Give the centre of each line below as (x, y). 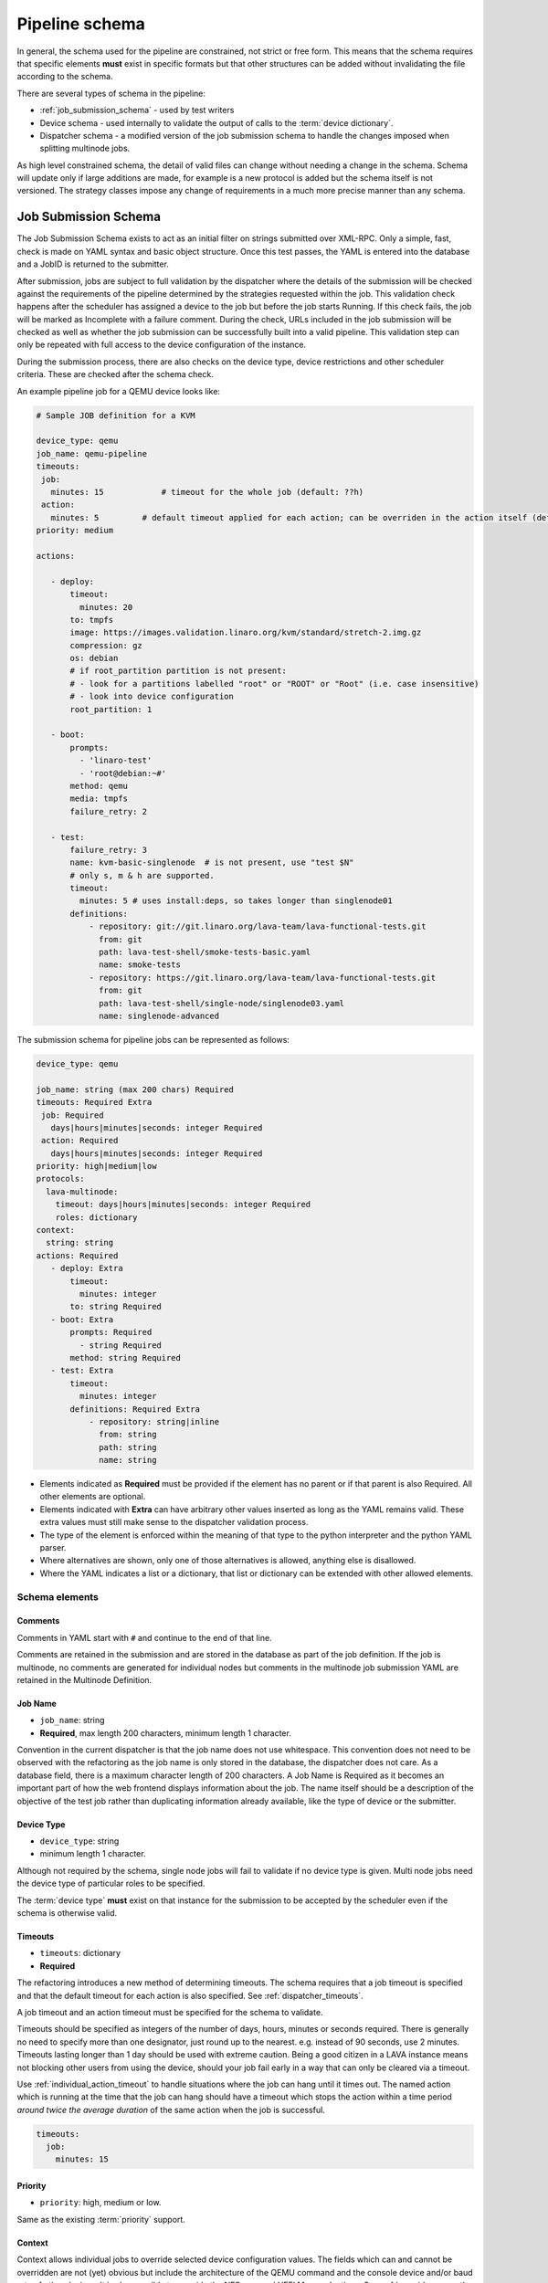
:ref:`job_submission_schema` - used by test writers (137, 110)
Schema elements (58, 1596)
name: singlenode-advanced (159, 1016)
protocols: (60, 1179)
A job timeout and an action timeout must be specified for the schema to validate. (170, 2012)
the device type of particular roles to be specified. (111, 1883)
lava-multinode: (82, 1191)
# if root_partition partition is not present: (178, 671)
